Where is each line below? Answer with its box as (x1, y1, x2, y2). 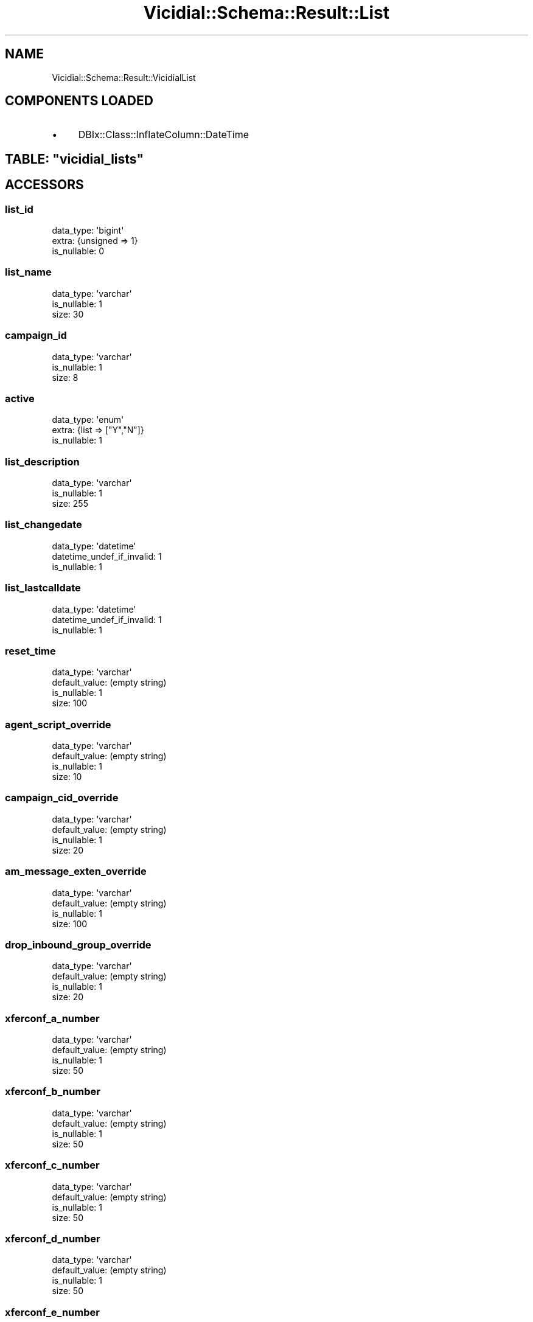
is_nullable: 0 (52, 246, 105, 257)
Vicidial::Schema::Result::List (144, 2, 389, 23)
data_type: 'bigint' (52, 225, 124, 236)
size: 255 (52, 498, 88, 509)
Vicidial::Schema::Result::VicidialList (52, 72, 196, 83)
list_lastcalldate (5, 582, 81, 594)
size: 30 (52, 308, 84, 319)
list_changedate (5, 518, 82, 531)
